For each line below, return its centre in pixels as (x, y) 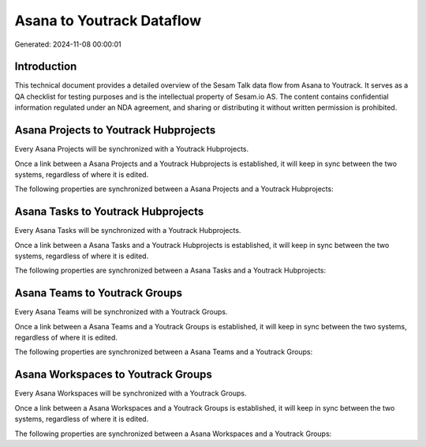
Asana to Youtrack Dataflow (108, 21)
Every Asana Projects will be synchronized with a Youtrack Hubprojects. (132, 149)
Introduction (46, 67)
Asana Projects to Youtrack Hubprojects (115, 130)
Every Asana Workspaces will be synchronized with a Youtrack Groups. (131, 393)
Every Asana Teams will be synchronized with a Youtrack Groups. (121, 312)
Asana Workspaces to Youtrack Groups (114, 375)
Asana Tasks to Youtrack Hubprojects (109, 212)
